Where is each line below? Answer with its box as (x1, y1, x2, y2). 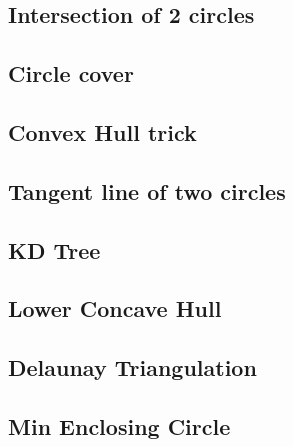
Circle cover (8, 58, 134, 89)
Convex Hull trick (8, 116, 197, 147)
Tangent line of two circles (8, 175, 286, 206)
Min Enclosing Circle (8, 410, 231, 441)
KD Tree (8, 234, 101, 265)
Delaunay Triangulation (8, 352, 257, 383)
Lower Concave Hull (8, 293, 222, 324)
